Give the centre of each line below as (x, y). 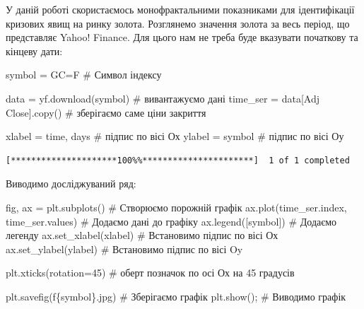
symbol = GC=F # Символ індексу (84, 75)
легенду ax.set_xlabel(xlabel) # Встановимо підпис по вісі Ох (142, 235)
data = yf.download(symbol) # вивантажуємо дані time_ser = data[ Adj (163, 98)
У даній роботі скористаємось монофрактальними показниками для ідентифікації (180, 9)
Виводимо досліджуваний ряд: (71, 183)
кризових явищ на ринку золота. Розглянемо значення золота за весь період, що (178, 23)
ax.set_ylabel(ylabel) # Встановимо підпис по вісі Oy (124, 249)
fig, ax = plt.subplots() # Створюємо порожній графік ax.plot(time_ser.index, (176, 207)
